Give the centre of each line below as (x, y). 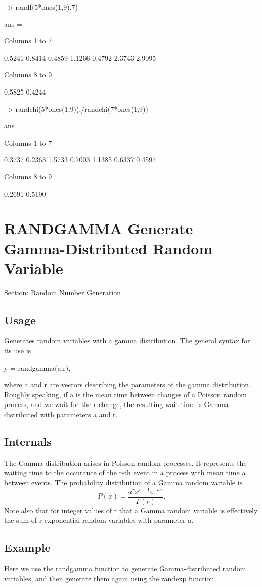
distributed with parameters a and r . (61, 414)
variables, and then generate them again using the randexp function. (110, 578)
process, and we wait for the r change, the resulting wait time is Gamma (116, 404)
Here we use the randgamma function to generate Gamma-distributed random (125, 569)
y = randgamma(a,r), (37, 367)
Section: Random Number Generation (63, 292)
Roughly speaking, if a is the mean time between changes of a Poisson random (125, 394)
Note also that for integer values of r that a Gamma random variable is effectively (131, 510)
